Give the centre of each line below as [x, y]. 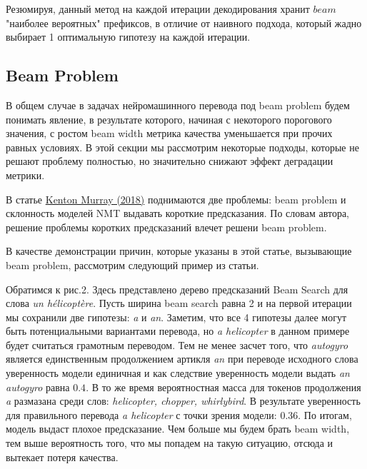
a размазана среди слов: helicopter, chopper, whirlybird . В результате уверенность [183, 401]
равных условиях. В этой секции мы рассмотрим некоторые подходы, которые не [182, 147]
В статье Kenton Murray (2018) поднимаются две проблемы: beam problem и [176, 199]
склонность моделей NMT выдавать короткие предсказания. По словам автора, [177, 213]
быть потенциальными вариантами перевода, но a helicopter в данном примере [178, 331]
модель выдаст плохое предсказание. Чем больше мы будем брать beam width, [178, 429]
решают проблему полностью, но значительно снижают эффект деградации [170, 161]
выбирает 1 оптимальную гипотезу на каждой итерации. [128, 37]
